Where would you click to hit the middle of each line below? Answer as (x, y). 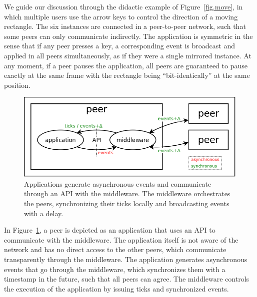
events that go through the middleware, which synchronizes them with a (115, 269)
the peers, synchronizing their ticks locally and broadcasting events (127, 203)
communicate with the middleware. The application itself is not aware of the (121, 239)
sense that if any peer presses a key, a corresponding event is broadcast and (119, 46)
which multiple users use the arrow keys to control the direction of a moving (121, 16)
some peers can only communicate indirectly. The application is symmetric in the (128, 36)
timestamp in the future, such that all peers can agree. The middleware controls (127, 279)
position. (17, 85)
